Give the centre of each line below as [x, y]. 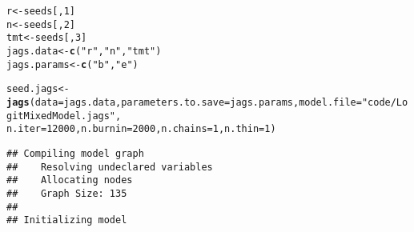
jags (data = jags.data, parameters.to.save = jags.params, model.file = [184, 102]
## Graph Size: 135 [67, 193]
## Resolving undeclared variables [110, 167]
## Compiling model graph [75, 153]
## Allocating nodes [70, 180]
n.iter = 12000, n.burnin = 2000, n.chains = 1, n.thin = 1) [141, 129]
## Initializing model [67, 220]
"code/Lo [385, 102]
